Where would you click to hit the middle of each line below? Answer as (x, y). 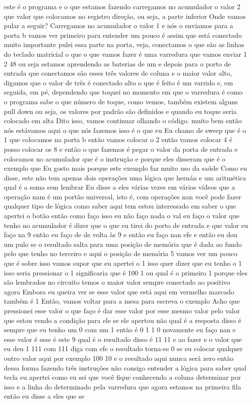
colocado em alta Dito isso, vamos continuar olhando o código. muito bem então (123, 121)
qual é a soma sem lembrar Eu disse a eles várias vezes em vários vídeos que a (119, 187)
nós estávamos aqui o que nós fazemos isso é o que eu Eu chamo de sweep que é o (125, 130)
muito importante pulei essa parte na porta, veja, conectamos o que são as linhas (124, 44)
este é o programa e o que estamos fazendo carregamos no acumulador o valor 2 (122, 6)
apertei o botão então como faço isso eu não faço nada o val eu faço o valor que (122, 216)
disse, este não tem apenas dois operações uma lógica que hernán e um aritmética (125, 177)
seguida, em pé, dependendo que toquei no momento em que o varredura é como (123, 92)
